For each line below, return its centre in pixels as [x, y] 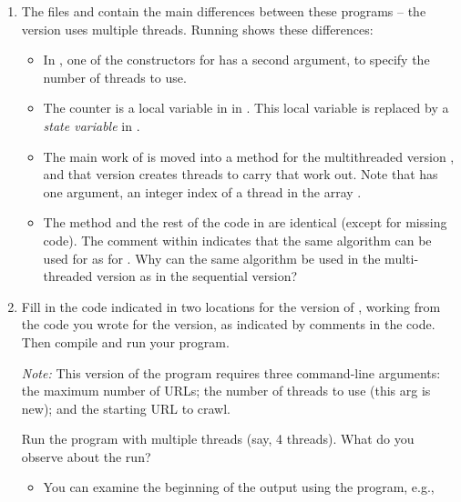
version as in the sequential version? [197, 276]
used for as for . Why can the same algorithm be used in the [212, 258]
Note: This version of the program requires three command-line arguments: [231, 372]
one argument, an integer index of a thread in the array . [202, 191]
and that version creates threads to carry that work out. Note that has [241, 174]
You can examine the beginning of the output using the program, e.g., [239, 487]
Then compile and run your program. [125, 341]
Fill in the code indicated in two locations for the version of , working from [231, 306]
